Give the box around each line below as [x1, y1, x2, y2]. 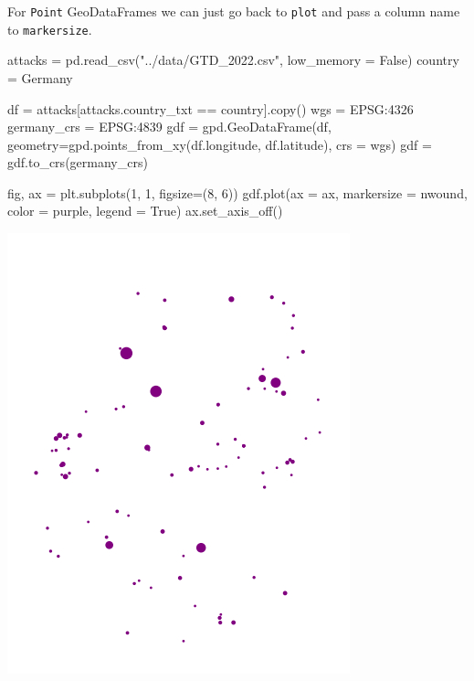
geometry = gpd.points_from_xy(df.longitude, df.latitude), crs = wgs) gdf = [7, 134, 432, 154]
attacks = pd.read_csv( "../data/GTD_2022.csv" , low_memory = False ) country [7, 50, 459, 69]
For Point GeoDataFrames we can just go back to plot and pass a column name [7, 2, 460, 20]
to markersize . [7, 19, 92, 38]
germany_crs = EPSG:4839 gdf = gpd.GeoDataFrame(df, [7, 117, 332, 136]
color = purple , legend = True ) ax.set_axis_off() [7, 201, 283, 220]
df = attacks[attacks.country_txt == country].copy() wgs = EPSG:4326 [7, 99, 414, 118]
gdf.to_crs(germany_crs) [7, 153, 148, 172]
